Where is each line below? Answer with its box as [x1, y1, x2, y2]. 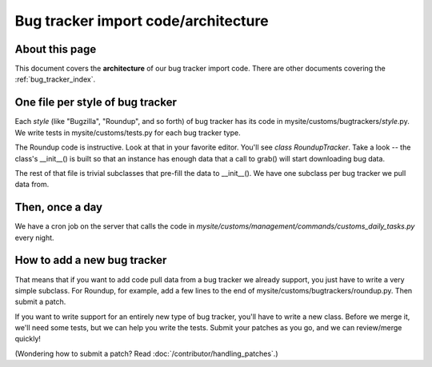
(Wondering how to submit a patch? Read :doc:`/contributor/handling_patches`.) [14, 349, 278, 358]
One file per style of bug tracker [14, 96, 178, 110]
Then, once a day [14, 201, 103, 214]
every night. [14, 233, 55, 242]
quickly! [14, 334, 42, 344]
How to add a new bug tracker [14, 253, 167, 267]
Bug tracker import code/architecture [14, 12, 269, 30]
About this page [14, 42, 97, 56]
